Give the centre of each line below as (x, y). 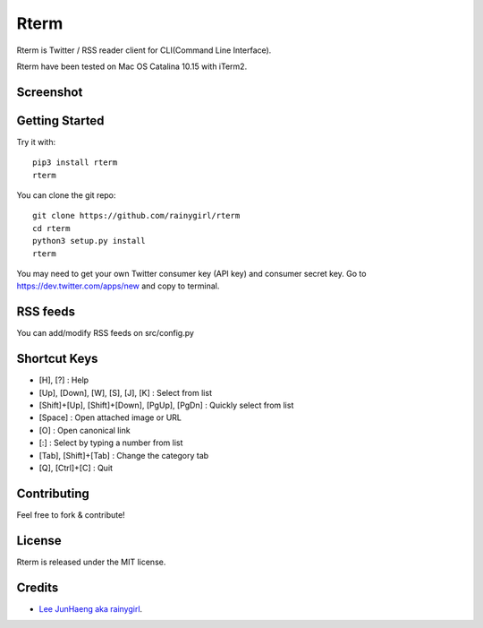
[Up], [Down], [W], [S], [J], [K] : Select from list (125, 392)
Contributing (53, 493)
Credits (38, 587)
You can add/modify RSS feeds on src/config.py (105, 333)
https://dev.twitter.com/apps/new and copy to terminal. (118, 286)
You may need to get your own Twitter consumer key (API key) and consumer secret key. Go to (191, 273)
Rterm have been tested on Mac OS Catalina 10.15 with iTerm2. (132, 66)
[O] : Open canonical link (85, 430)
